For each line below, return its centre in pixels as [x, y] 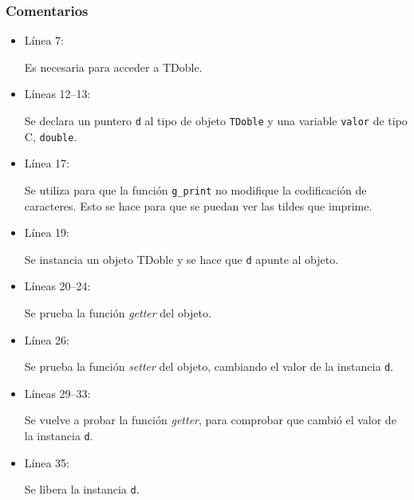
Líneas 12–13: [57, 94]
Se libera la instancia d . [82, 489]
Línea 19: [47, 232]
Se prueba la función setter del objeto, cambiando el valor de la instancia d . [209, 366]
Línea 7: [44, 40]
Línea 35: [47, 462]
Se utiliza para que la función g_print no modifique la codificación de [195, 189]
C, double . [51, 136]
